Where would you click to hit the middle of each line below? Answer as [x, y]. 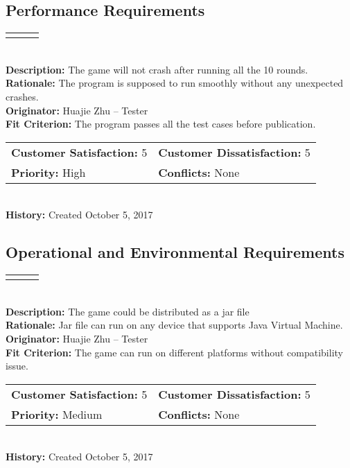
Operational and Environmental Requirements [175, 252]
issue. [17, 366]
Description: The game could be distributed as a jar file [128, 311]
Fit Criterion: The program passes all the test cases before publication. [161, 124]
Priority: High [49, 172]
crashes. [22, 96]
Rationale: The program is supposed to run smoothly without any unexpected [175, 83]
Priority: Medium [57, 414]
